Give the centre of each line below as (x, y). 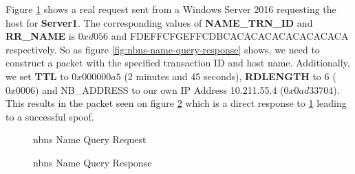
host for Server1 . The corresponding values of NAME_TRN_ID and (159, 22)
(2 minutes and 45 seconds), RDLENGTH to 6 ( (230, 76)
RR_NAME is (41, 36)
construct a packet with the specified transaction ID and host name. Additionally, (178, 63)
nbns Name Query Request (90, 139)
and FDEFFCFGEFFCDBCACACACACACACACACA (230, 36)
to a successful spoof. (50, 116)
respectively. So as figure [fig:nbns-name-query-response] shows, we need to (163, 49)
